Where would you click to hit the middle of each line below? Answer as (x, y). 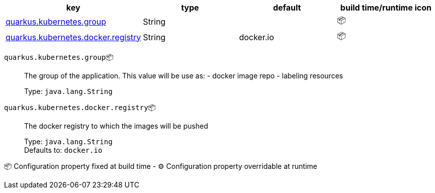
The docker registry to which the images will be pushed (116, 126)
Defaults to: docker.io (63, 150)
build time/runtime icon (386, 8)
